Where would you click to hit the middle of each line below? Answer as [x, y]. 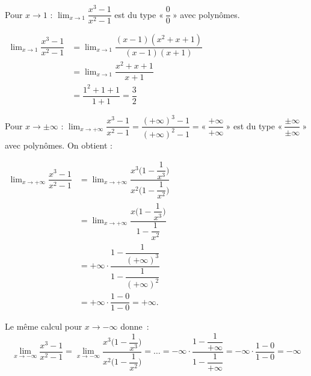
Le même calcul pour [44, 326]
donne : [135, 326]
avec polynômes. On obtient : [59, 145]
